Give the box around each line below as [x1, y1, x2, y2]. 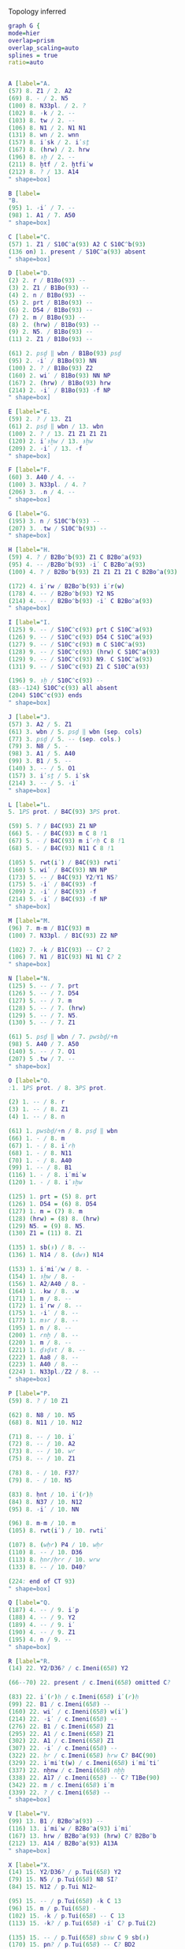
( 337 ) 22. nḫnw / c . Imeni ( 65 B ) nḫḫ [8, 1766, 125, 1775]
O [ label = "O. [8, 1077, 51, 1085]
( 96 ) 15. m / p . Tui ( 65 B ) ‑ [8, 1904, 97, 1913]
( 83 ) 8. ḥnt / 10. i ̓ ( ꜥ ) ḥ [8, 1490, 93, 1498]
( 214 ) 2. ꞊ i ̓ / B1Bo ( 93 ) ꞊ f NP [8, 386, 111, 394]
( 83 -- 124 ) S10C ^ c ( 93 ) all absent [8, 684, 118, 692]
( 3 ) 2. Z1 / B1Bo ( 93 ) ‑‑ [8, 284, 90, 292]
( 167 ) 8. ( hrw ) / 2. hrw [8, 146, 90, 154]
